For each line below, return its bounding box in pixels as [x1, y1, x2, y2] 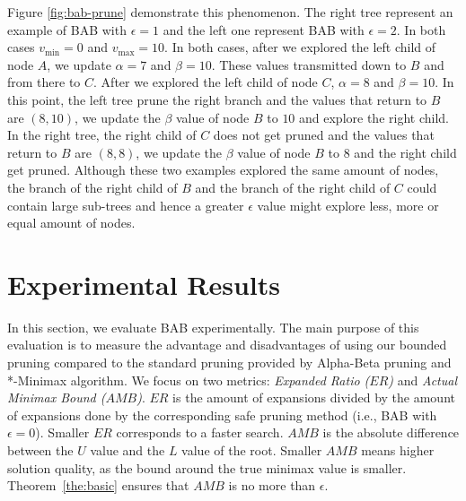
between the [7, 441, 74, 459]
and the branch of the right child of [195, 177, 391, 196]
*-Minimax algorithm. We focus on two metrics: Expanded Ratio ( [7, 370, 370, 389]
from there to [7, 73, 81, 91]
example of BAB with [7, 20, 127, 39]
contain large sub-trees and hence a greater [7, 195, 244, 214]
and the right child [354, 143, 457, 161]
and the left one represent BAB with [163, 20, 365, 39]
